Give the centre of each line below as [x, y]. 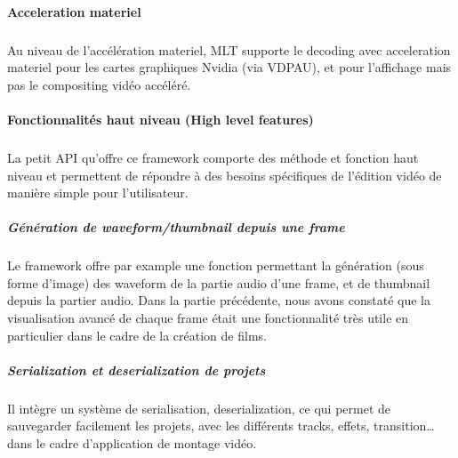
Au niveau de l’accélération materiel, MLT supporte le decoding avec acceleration [229, 49]
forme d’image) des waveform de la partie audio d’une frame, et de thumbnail [219, 282]
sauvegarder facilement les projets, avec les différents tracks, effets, [189, 426]
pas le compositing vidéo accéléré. [99, 84]
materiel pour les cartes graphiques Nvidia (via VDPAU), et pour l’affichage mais [229, 67]
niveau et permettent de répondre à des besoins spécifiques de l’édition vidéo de [225, 175]
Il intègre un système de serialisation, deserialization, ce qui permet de [199, 408]
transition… [404, 426]
